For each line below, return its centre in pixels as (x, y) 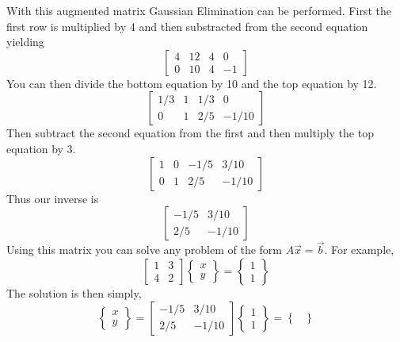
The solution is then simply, (74, 292)
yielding (25, 42)
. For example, (359, 250)
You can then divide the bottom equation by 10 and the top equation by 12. (192, 83)
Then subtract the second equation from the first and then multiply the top (190, 133)
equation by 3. (41, 148)
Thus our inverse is (53, 198)
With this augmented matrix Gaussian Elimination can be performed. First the (199, 10)
